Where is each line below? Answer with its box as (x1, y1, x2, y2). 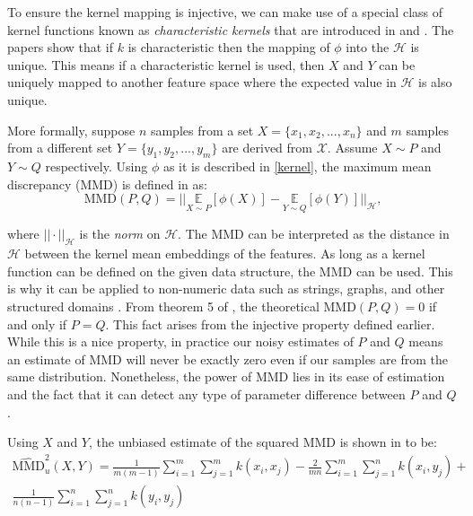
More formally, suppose (7, 120, 136, 139)
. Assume (327, 138, 378, 157)
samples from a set (150, 120, 254, 139)
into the (346, 38, 390, 57)
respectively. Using (45, 156, 148, 175)
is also (418, 73, 452, 92)
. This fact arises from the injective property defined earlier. (105, 314, 435, 333)
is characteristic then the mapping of (127, 38, 330, 57)
